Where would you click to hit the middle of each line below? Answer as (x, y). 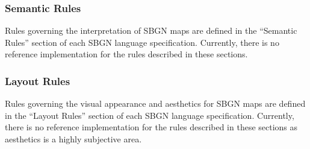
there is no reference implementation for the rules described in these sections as (151, 127)
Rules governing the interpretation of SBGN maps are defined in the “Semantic (151, 30)
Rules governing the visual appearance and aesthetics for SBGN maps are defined (155, 103)
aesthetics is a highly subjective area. (73, 139)
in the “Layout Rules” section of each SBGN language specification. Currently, (150, 115)
